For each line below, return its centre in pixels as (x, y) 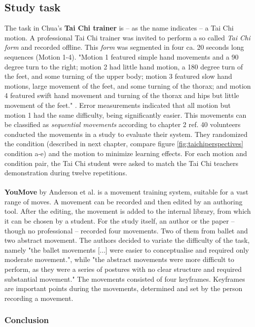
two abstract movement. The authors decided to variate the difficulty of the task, (127, 240)
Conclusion (27, 320)
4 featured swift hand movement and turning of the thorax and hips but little (122, 95)
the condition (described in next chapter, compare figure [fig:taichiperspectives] (124, 144)
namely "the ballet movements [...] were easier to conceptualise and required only (127, 249)
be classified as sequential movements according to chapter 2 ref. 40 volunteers (123, 124)
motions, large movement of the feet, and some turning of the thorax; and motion (128, 85)
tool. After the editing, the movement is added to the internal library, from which (128, 211)
